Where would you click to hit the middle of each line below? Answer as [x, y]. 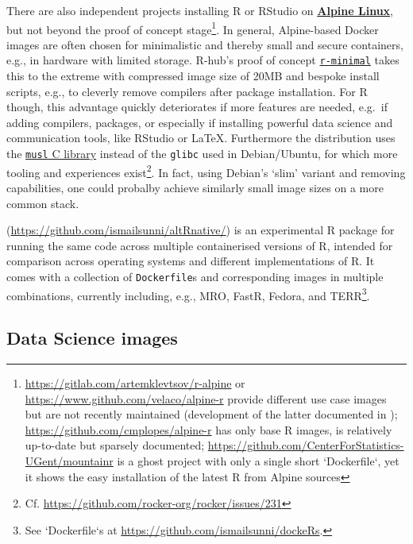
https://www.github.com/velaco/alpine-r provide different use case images [206, 398]
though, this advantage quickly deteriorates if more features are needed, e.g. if [197, 107]
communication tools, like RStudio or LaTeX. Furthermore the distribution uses [201, 138]
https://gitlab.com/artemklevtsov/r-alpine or [135, 383]
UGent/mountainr [69, 461]
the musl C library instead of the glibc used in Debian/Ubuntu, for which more [202, 154]
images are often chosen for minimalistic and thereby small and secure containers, [205, 44]
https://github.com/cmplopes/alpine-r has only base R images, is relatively [208, 429]
